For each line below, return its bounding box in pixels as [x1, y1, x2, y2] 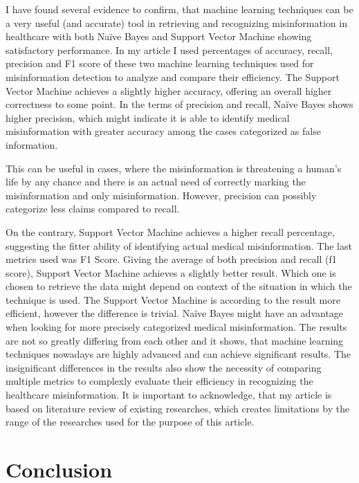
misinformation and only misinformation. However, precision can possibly [6, 188, 317, 202]
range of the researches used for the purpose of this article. [6, 414, 255, 429]
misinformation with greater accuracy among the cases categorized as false [6, 124, 321, 138]
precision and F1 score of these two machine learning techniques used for [6, 56, 314, 71]
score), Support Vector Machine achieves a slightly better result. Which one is [6, 265, 336, 280]
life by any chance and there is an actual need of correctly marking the [6, 174, 306, 189]
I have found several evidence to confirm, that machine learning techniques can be [6, 2, 353, 16]
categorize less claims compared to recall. [6, 201, 180, 216]
